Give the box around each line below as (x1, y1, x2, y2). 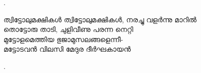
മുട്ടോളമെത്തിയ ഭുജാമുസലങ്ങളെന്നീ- (4, 33, 124, 44)
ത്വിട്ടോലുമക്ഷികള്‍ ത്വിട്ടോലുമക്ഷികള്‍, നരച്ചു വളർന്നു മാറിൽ (4, 14, 197, 24)
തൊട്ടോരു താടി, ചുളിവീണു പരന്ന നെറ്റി (4, 24, 134, 34)
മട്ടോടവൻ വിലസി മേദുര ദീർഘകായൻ (4, 44, 131, 54)
